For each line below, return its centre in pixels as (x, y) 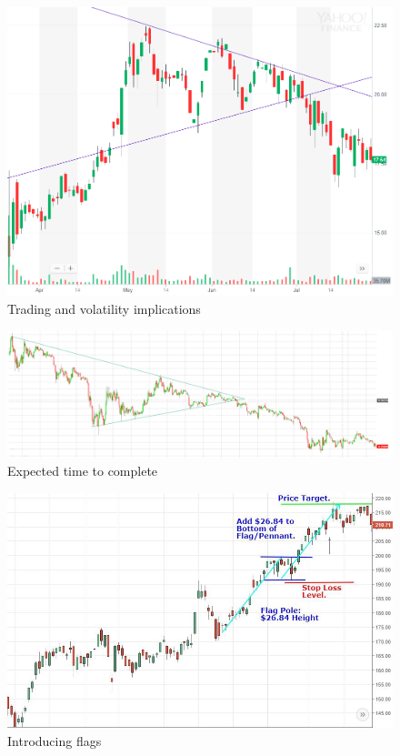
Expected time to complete (83, 471)
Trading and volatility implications (104, 309)
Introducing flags (55, 741)
